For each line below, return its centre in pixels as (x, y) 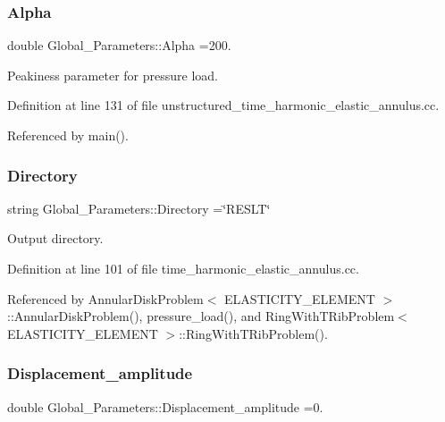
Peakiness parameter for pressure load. (113, 75)
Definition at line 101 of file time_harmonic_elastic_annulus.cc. (183, 268)
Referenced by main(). (68, 135)
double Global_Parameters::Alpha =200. (119, 45)
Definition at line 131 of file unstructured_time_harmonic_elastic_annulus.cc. (223, 105)
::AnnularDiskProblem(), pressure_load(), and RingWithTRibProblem (201, 316)
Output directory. (55, 238)
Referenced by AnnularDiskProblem (105, 298)
